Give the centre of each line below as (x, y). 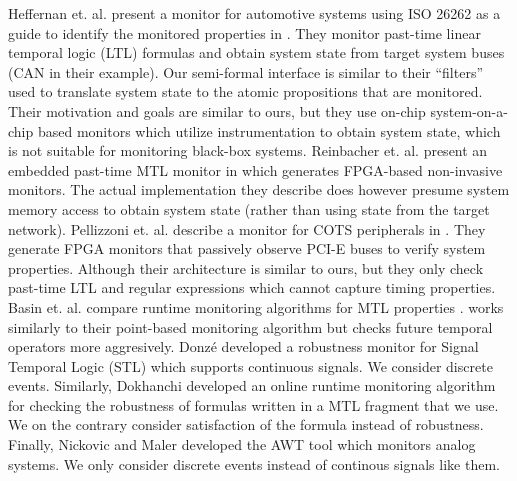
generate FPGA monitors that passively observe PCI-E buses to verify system (247, 248)
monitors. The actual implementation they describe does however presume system (259, 189)
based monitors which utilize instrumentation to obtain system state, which (269, 130)
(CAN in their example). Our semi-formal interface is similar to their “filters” (246, 71)
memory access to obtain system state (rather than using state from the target (249, 208)
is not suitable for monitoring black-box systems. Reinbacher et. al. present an (248, 150)
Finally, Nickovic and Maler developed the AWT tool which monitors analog (242, 444)
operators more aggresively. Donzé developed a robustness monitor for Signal (243, 346)
